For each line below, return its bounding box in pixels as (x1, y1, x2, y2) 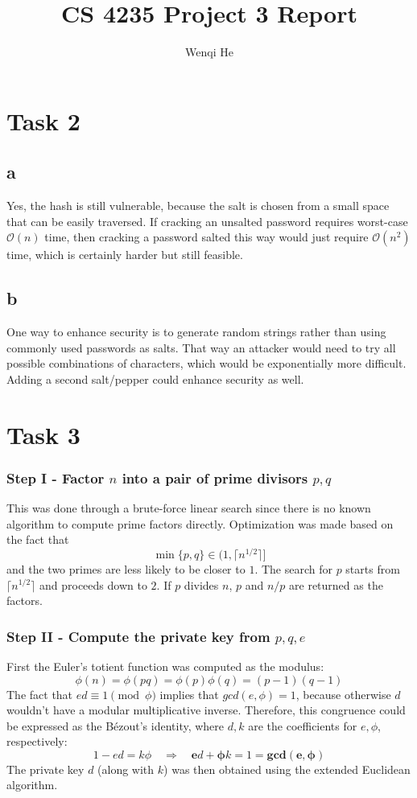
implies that (159, 685, 219, 702)
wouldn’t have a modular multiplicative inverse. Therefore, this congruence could (6, 701, 406, 718)
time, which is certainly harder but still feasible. (6, 246, 243, 263)
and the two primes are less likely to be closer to (6, 560, 246, 577)
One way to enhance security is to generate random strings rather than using (6, 323, 386, 340)
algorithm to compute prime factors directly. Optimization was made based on (6, 515, 394, 532)
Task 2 (6, 104, 81, 137)
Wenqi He (185, 43, 233, 60)
